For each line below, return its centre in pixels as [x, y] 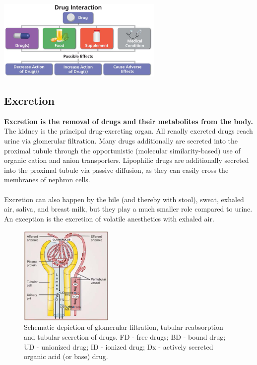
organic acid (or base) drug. [66, 356]
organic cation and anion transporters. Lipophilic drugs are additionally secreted [127, 160]
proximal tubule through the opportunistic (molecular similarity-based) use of [122, 150]
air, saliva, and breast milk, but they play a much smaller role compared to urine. [128, 209]
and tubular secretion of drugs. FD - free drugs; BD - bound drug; [125, 336]
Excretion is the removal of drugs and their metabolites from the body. [128, 121]
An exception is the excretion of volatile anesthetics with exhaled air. [109, 218]
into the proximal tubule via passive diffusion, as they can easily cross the [116, 170]
